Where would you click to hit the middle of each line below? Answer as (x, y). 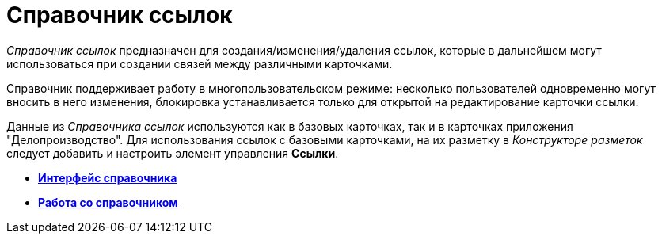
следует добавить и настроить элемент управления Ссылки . (173, 153)
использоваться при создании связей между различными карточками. (200, 63)
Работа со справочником (108, 202)
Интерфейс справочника (108, 177)
